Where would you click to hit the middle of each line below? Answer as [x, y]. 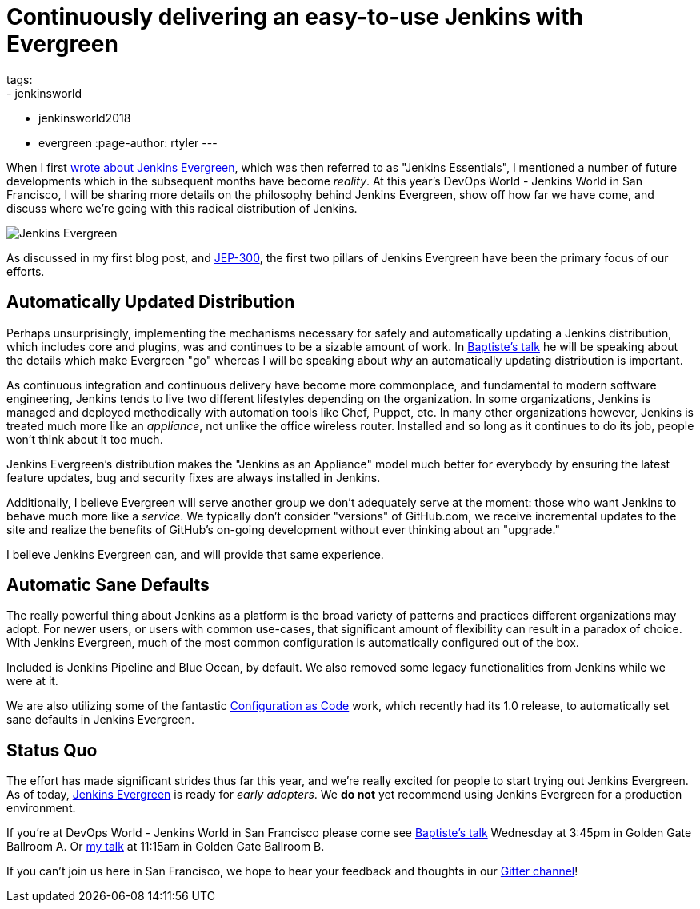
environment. [41, 808]
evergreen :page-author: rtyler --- [128, 142]
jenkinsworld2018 [85, 118]
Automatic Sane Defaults [108, 585]
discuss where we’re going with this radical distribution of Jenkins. [182, 208]
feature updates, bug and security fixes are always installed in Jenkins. [194, 477]
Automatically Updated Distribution [151, 302]
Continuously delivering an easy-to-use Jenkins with [295, 17]
